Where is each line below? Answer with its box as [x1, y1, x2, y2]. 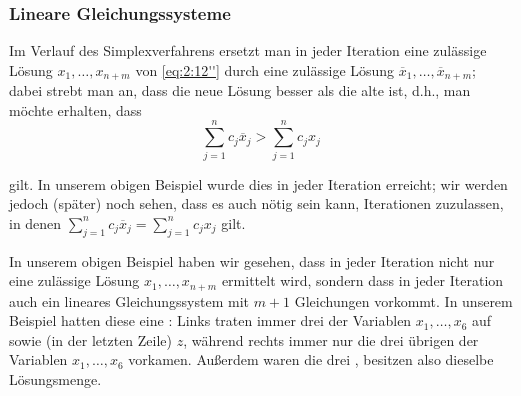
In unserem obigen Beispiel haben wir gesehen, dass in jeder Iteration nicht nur [9, 250, 495, 271]
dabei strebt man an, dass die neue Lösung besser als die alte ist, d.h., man [9, 80, 471, 101]
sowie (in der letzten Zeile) [9, 329, 173, 350]
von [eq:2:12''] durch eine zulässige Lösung [135, 59, 395, 80]
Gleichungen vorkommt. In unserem [294, 290, 513, 311]
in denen [9, 212, 62, 233]
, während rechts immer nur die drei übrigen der [183, 329, 479, 350]
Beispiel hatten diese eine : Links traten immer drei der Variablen [9, 310, 412, 331]
